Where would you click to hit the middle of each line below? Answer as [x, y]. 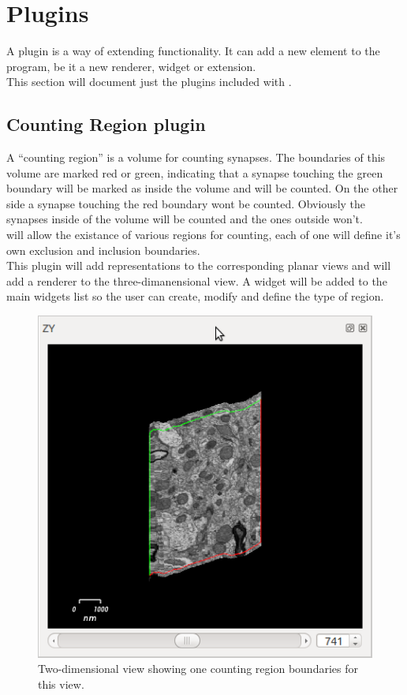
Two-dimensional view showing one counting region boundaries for [198, 669]
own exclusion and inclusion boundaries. [103, 250]
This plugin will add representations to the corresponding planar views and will [199, 265]
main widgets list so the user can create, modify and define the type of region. [195, 296]
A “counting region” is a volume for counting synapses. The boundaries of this [196, 157]
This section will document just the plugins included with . [149, 82]
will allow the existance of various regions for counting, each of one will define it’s [203, 235]
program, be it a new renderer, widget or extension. [131, 66]
